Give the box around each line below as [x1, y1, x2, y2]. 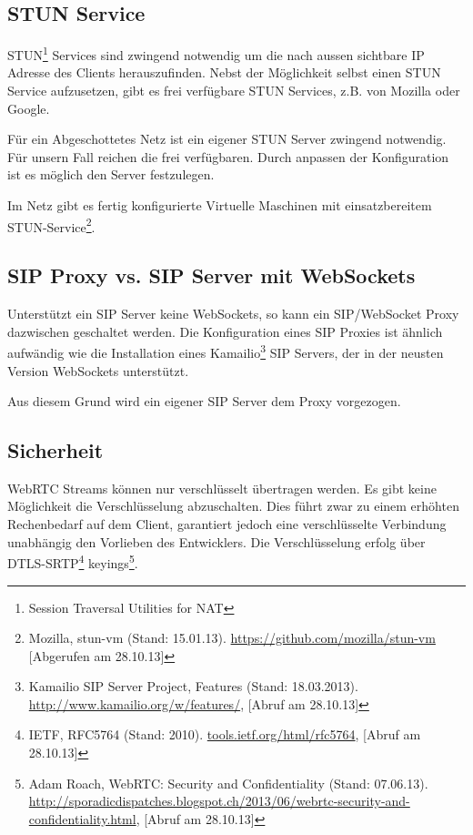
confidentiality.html [28, 809, 136, 828]
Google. [7, 98, 50, 117]
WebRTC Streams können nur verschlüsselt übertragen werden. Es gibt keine [7, 478, 437, 497]
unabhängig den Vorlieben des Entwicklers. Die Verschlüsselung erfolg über [7, 532, 426, 551]
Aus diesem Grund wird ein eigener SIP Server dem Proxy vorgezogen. [7, 392, 401, 411]
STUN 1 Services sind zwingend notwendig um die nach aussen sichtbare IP [7, 43, 425, 64]
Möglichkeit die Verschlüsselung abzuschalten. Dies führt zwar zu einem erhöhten [7, 496, 459, 515]
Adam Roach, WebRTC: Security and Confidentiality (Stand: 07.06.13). [28, 773, 428, 792]
